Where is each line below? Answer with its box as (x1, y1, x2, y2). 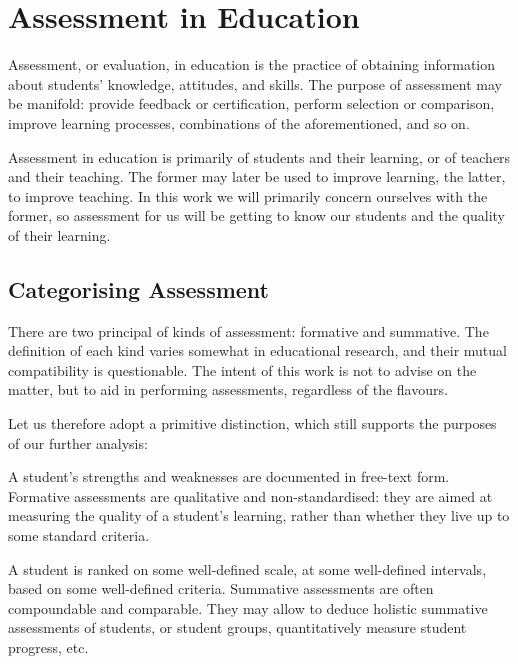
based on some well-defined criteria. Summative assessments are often (8, 578, 434, 599)
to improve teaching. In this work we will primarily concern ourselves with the (8, 185, 488, 206)
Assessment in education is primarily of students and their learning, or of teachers (8, 146, 511, 167)
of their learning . (8, 224, 111, 245)
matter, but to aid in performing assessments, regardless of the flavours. (8, 379, 448, 400)
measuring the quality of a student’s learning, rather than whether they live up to (8, 505, 510, 526)
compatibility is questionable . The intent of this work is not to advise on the (8, 359, 477, 380)
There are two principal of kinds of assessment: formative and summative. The (8, 320, 489, 341)
